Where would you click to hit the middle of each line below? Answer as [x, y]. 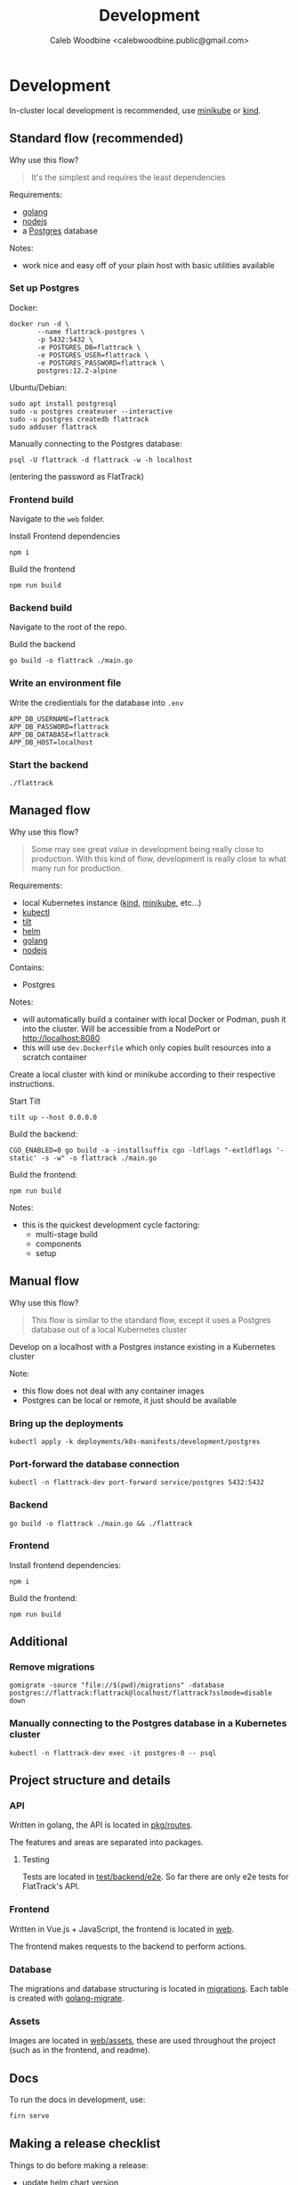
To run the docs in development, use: [77, 2099]
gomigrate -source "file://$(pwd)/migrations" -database [117, 1686]
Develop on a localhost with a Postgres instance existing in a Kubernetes [142, 1346]
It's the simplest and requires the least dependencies [128, 177]
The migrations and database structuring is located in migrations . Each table [149, 1989]
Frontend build [41, 499]
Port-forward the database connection [94, 1464]
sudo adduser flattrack [53, 427]
